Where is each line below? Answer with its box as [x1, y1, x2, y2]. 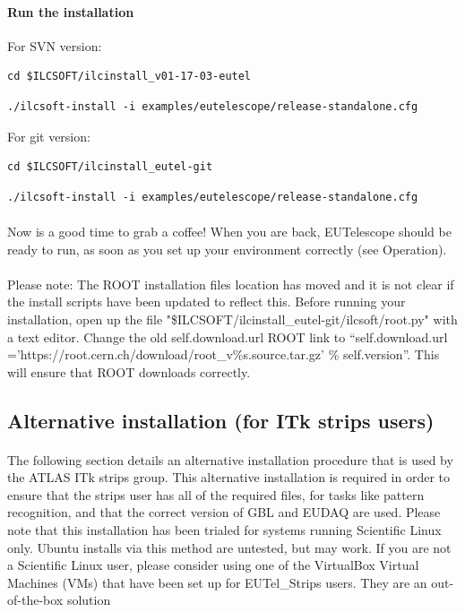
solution [66, 590, 111, 609]
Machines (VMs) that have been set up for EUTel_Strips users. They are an [7, 573, 427, 591]
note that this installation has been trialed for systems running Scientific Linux [7, 521, 442, 539]
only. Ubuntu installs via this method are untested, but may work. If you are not [7, 538, 452, 556]
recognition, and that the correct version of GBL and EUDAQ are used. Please [7, 503, 441, 521]
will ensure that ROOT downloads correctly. [7, 362, 251, 381]
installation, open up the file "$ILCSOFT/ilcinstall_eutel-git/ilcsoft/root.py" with [7, 309, 458, 328]
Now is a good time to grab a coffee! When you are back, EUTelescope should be [7, 221, 452, 240]
